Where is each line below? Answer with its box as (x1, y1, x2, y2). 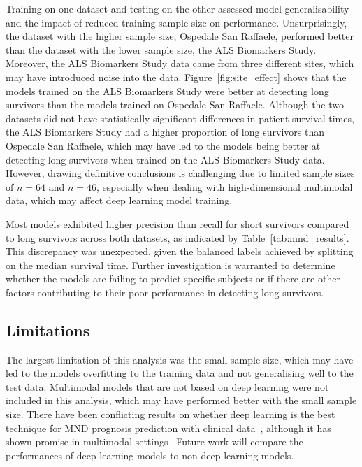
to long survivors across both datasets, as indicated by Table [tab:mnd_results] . (6, 230, 349, 245)
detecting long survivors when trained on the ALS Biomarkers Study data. (6, 152, 325, 166)
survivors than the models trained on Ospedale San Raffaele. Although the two (6, 97, 345, 112)
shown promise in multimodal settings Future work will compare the (6, 434, 303, 449)
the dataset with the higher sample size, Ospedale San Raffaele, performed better (6, 29, 354, 43)
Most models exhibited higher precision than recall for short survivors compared (6, 216, 349, 231)
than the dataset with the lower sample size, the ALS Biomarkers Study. (6, 42, 317, 57)
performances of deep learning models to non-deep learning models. (6, 447, 294, 462)
